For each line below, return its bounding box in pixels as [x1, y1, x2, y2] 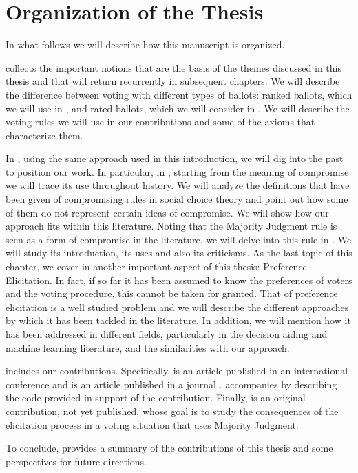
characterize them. [6, 128, 83, 142]
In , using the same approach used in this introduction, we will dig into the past [6, 151, 344, 165]
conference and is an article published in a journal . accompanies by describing [6, 376, 337, 391]
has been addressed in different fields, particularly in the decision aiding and [6, 327, 328, 341]
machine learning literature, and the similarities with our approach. [6, 340, 290, 354]
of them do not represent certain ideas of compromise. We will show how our [6, 205, 329, 219]
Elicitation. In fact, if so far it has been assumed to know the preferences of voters [6, 272, 352, 287]
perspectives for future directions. [6, 454, 147, 468]
